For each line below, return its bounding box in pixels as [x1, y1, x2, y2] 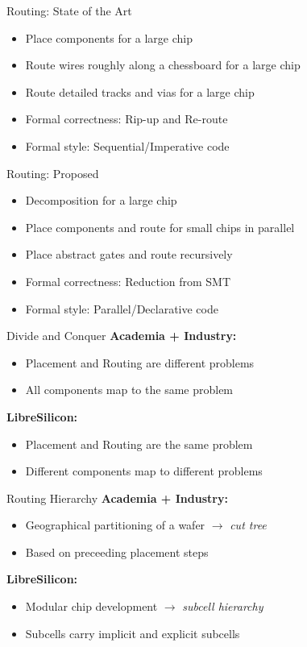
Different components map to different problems [25, 462, 263, 479]
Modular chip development [25, 598, 158, 615]
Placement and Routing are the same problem [25, 435, 253, 452]
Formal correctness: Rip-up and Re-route [25, 110, 228, 127]
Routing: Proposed [6, 164, 99, 181]
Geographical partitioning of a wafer [25, 516, 205, 533]
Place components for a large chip [25, 29, 193, 46]
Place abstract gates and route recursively [25, 246, 233, 263]
